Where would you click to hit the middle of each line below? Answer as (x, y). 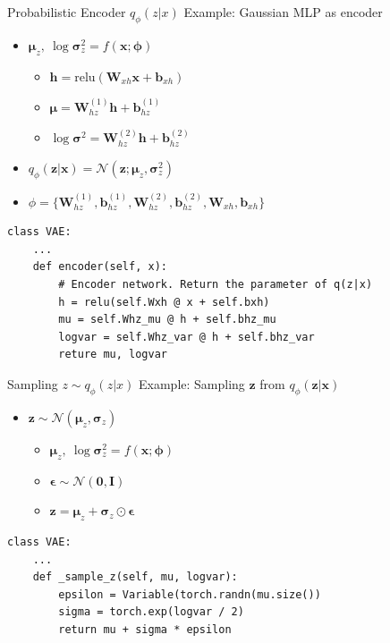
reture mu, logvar (113, 355)
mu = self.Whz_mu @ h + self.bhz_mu (167, 320)
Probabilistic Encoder (67, 12)
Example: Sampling (192, 383)
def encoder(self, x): (100, 267)
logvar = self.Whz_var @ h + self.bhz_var (187, 337)
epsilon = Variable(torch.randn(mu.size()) (190, 594)
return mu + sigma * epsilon (145, 629)
